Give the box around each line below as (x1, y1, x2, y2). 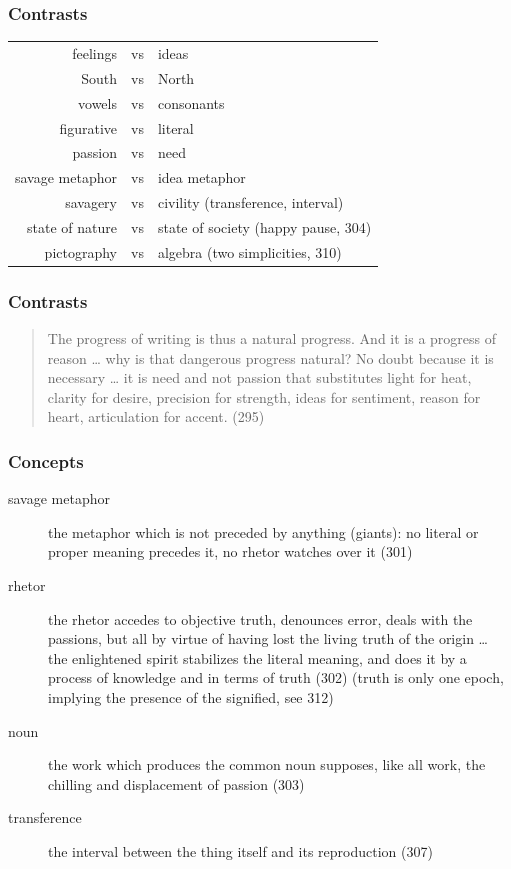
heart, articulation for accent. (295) (47, 406, 265, 427)
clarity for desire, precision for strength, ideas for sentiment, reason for (47, 386, 481, 407)
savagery (65, 192, 117, 213)
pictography (44, 241, 117, 262)
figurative (59, 117, 117, 138)
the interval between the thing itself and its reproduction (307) (48, 840, 433, 861)
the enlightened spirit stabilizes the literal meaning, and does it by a (48, 647, 467, 668)
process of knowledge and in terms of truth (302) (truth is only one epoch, (48, 667, 504, 688)
